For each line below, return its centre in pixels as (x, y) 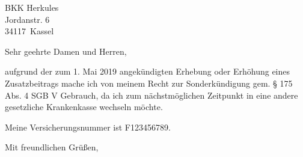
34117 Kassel (29, 31)
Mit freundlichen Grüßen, (52, 147)
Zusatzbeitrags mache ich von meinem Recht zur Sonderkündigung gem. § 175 (149, 83)
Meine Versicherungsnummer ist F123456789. (88, 127)
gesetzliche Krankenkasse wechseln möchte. (84, 107)
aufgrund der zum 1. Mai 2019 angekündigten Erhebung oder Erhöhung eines (148, 71)
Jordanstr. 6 (27, 19)
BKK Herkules (32, 7)
